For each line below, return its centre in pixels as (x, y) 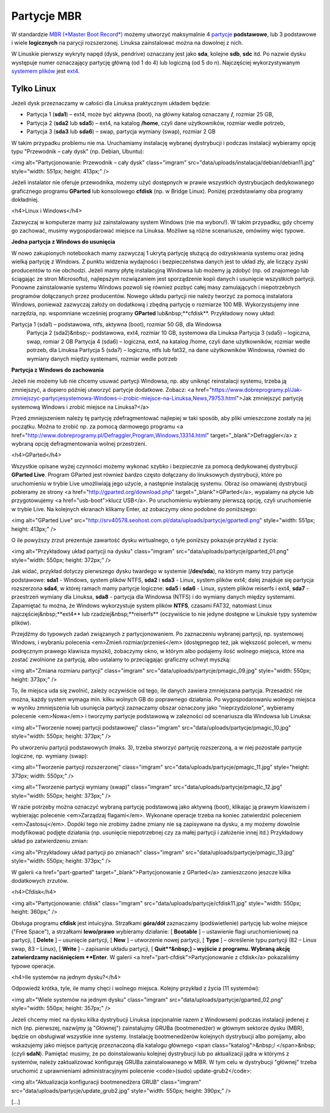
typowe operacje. (33, 966)
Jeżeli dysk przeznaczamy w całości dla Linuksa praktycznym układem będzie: (111, 103)
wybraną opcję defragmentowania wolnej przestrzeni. (79, 444)
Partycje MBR (46, 16)
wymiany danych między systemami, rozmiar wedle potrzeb (102, 359)
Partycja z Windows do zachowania (57, 370)
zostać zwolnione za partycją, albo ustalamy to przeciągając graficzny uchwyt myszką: (121, 660)
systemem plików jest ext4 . (46, 71)
